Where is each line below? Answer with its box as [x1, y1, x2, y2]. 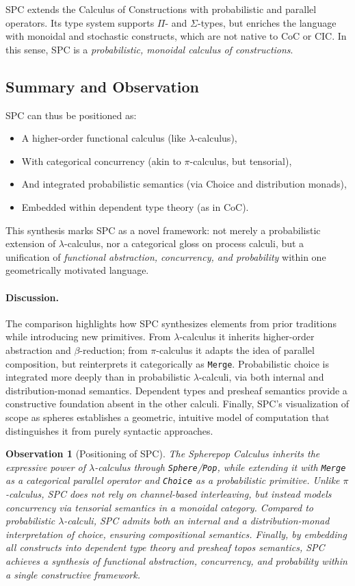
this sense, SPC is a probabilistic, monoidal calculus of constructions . [5, 42, 293, 56]
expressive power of [5, 459, 86, 474]
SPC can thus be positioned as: [5, 107, 137, 122]
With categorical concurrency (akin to [21, 153, 181, 168]
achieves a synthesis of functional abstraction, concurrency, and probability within [5, 554, 347, 568]
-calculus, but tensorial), [189, 153, 292, 168]
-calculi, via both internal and [198, 370, 324, 384]
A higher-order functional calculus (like [21, 131, 186, 145]
